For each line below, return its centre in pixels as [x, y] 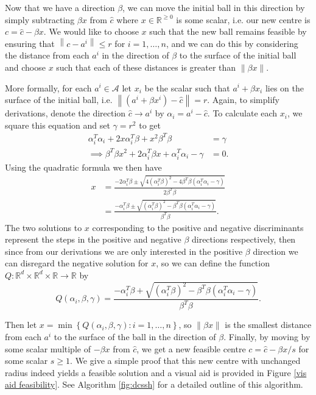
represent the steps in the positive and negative [93, 239]
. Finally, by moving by [267, 337]
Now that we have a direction [60, 7]
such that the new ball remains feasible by [228, 31]
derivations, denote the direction [65, 113]
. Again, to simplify [244, 100]
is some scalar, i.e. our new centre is [243, 19]
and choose [25, 67]
